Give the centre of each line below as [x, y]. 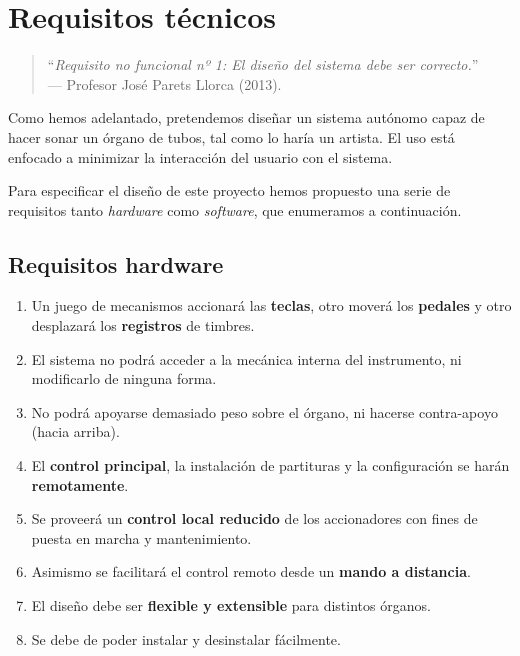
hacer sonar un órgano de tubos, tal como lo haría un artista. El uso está [231, 136]
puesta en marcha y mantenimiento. [141, 537]
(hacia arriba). [75, 431]
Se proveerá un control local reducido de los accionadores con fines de [254, 518]
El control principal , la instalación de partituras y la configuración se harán [270, 465]
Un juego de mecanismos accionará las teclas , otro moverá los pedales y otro [271, 305]
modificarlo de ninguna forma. [124, 378]
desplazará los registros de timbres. [143, 325]
